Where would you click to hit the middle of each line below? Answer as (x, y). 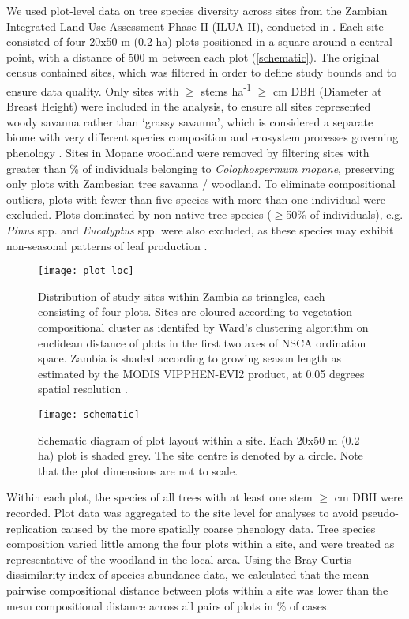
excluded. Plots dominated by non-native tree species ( (139, 214)
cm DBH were (368, 497)
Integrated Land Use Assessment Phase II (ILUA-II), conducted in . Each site (195, 26)
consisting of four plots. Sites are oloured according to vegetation (195, 311)
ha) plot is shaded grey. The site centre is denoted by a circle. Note (201, 455)
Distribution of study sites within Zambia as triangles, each (182, 296)
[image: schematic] (89, 414)
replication (32, 528)
